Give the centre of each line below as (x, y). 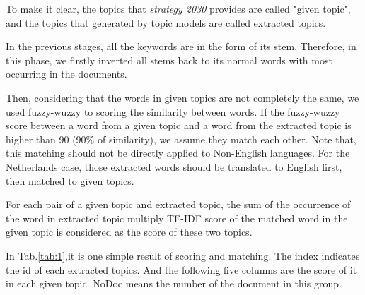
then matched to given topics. (70, 180)
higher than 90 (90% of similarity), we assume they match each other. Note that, (181, 139)
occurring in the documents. (66, 74)
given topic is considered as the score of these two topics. (129, 232)
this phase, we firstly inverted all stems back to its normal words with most (169, 60)
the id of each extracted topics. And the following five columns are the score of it (181, 269)
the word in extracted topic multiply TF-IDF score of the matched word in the (177, 218)
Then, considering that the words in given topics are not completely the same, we (182, 97)
